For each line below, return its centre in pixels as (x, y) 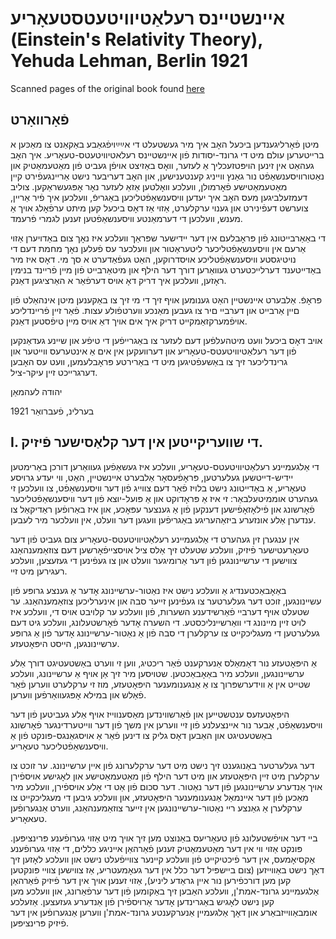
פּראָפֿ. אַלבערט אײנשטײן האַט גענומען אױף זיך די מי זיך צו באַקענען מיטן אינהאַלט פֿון (166, 299)
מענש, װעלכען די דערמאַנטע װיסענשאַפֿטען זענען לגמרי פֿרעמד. (126, 218)
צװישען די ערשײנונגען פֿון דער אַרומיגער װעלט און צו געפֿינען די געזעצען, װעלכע (154, 560)
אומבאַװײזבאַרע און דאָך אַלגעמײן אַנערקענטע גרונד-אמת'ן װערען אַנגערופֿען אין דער (164, 912)
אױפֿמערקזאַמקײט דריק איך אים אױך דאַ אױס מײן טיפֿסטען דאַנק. (129, 321)
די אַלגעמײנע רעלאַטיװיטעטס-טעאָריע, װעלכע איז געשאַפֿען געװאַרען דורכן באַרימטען (165, 466)
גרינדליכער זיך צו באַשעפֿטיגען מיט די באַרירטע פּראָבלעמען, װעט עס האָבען (149, 361)
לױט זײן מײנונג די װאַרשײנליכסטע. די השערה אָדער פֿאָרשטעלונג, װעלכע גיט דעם (158, 622)
